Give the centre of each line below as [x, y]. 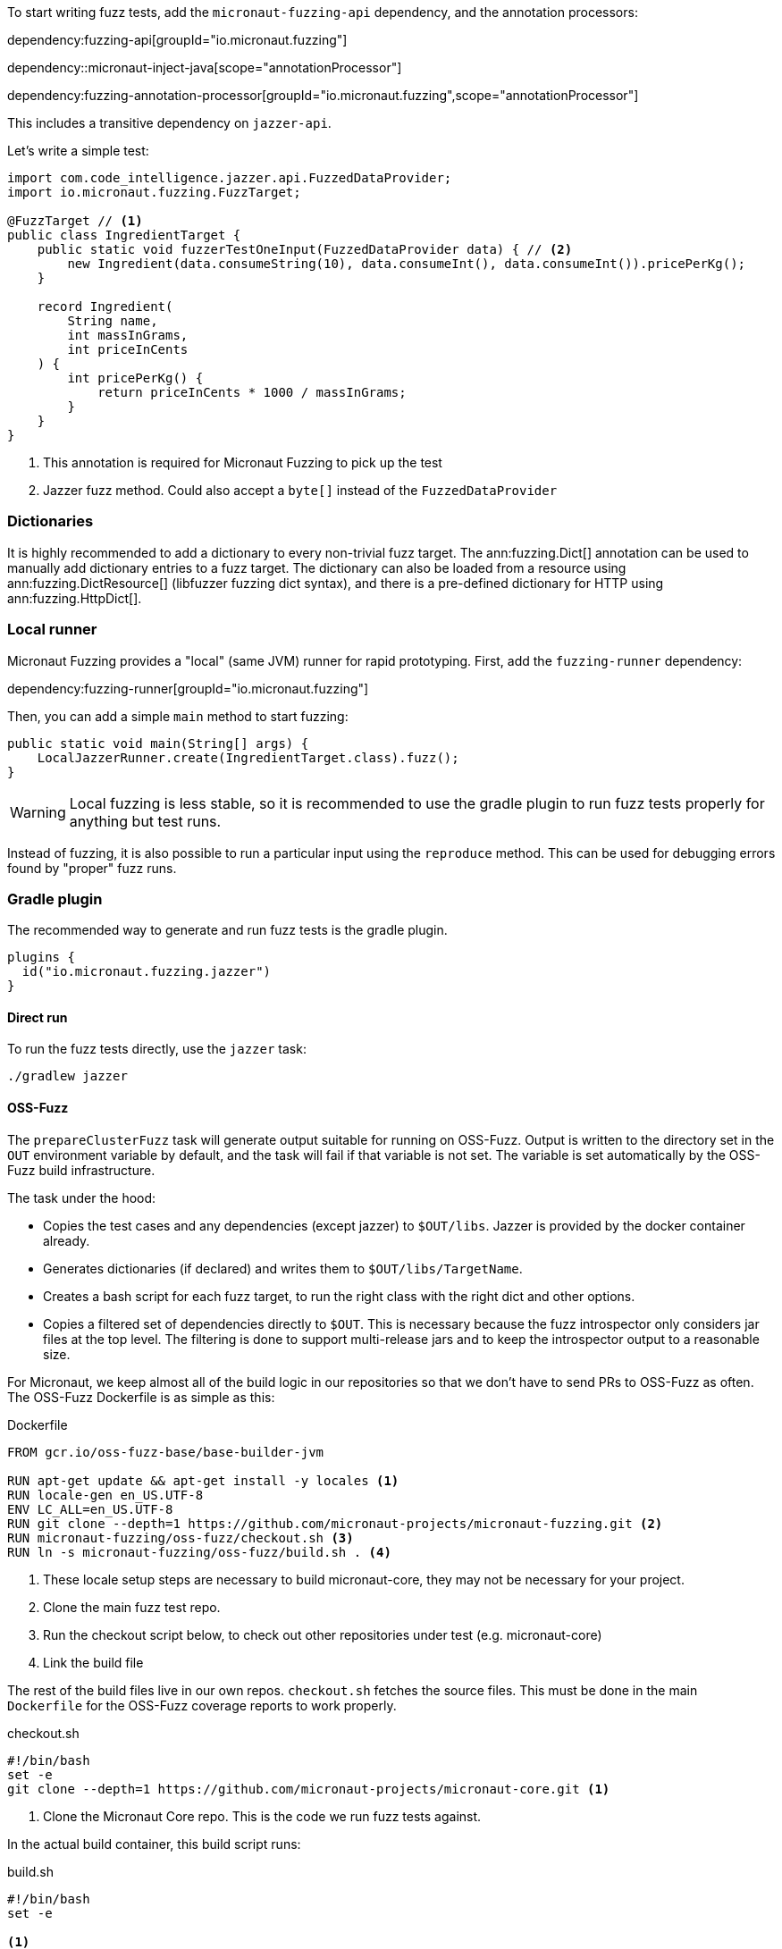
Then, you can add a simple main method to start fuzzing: [178, 716]
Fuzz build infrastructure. [81, 1170]
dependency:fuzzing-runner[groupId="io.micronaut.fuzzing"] [188, 688]
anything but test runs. [145, 821]
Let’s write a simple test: [78, 151]
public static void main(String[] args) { [158, 743]
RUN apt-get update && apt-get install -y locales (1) [203, 1480]
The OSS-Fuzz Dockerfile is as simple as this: [141, 1397]
